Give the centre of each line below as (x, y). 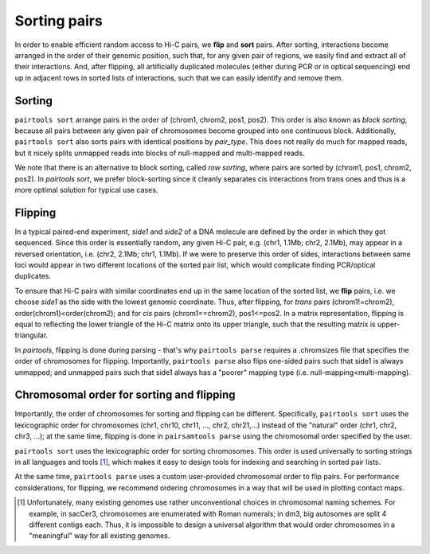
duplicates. (33, 276)
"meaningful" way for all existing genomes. (100, 536)
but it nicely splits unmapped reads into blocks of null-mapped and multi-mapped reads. (160, 153)
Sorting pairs (59, 21)
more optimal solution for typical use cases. (86, 189)
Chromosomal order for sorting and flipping (125, 395)
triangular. (31, 335)
